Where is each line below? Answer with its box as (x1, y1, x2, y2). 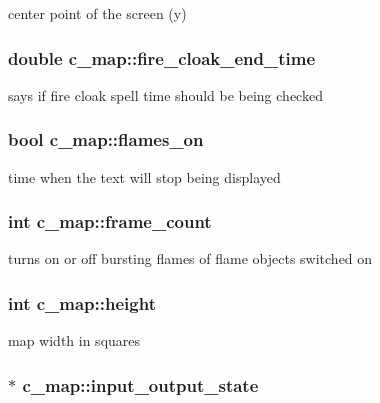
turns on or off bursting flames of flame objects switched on (8, 248, 373, 269)
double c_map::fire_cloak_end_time (8, 45, 316, 70)
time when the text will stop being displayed (8, 166, 281, 187)
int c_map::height (8, 290, 156, 315)
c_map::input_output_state (22, 372, 259, 397)
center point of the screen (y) (8, 3, 187, 23)
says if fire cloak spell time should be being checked (8, 84, 323, 105)
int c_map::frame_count (8, 209, 212, 234)
